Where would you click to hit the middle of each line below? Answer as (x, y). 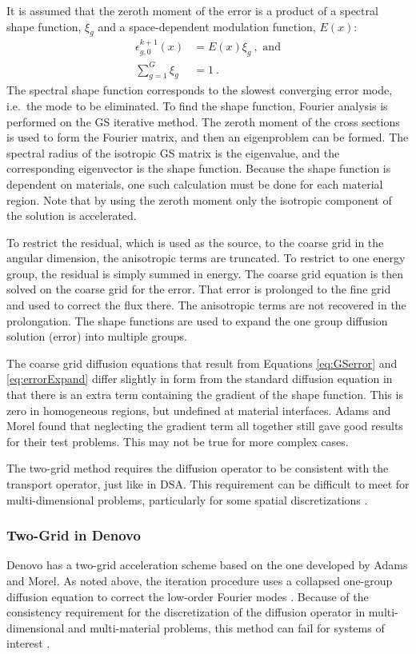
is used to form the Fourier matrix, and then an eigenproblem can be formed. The (208, 137)
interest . (28, 643)
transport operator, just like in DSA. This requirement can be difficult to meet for (208, 484)
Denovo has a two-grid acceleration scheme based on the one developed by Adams (207, 565)
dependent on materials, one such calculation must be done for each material (195, 183)
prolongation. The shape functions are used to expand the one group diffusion (197, 320)
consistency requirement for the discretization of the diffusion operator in (186, 612)
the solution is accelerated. (72, 215)
